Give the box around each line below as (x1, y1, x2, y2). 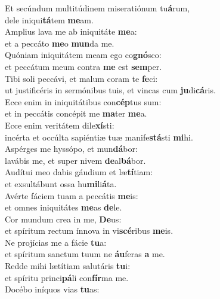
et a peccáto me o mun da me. (5, 36, 114, 49)
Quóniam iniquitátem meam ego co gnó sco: (5, 48, 162, 61)
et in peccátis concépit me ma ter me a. (5, 107, 147, 120)
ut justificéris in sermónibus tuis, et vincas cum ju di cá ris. (5, 84, 216, 96)
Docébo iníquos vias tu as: (5, 283, 100, 295)
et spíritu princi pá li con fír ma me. (5, 271, 129, 283)
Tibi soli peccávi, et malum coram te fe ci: (5, 72, 158, 84)
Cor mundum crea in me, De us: (5, 212, 122, 225)
